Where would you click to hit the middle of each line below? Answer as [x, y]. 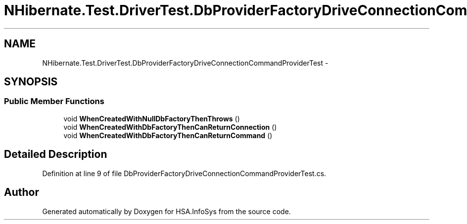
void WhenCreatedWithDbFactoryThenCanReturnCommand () [168, 135]
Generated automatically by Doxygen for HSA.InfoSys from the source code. [166, 211]
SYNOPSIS [31, 82]
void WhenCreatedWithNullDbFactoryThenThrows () [152, 118]
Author [22, 192]
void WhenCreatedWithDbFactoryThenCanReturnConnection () [170, 127]
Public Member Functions [54, 101]
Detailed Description [56, 154]
